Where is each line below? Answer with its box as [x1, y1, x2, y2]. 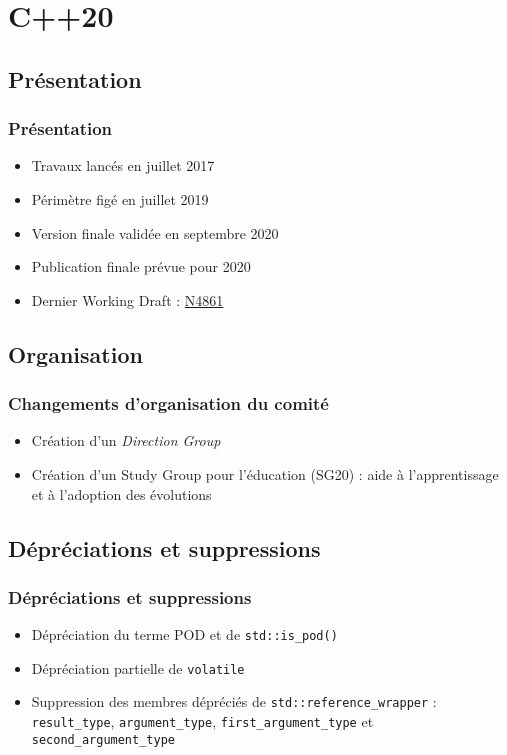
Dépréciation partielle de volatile [31, 657, 245, 678]
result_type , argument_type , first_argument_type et [31, 711, 374, 732]
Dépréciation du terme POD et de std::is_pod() [31, 624, 338, 645]
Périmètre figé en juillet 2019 [31, 188, 209, 209]
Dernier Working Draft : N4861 [31, 289, 224, 310]
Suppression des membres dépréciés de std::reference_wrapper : [31, 691, 437, 712]
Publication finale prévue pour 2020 [31, 256, 251, 277]
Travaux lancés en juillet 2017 [31, 155, 215, 176]
